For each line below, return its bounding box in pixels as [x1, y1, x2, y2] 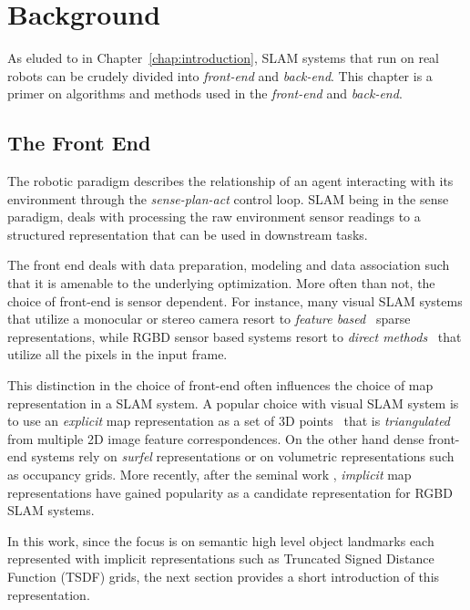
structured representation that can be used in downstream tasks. [7, 224, 368, 243]
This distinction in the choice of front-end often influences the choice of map [7, 376, 434, 395]
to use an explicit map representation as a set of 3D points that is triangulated [7, 411, 451, 430]
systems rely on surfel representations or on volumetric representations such [31, 447, 455, 466]
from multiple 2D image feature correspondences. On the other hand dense [7, 429, 424, 448]
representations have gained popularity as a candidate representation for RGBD [7, 482, 453, 501]
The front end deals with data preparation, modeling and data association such [7, 255, 450, 274]
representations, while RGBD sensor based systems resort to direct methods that [7, 326, 462, 346]
